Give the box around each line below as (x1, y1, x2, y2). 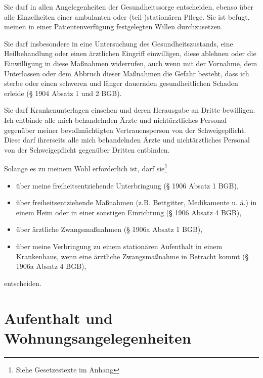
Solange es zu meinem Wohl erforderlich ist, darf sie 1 (4, 162, 168, 173)
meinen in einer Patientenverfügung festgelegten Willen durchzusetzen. (4, 21, 223, 32)
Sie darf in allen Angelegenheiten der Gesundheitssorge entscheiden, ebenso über (4, 2, 253, 12)
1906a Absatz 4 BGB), (16, 261, 86, 271)
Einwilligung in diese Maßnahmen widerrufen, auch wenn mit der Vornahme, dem (4, 58, 257, 68)
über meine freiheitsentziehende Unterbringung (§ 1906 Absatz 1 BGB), (16, 180, 239, 191)
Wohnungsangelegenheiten (4, 327, 191, 348)
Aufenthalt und (4, 307, 113, 328)
